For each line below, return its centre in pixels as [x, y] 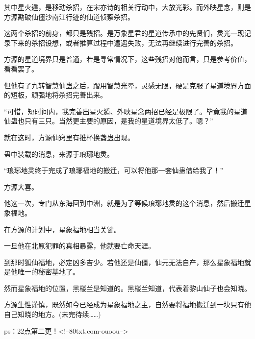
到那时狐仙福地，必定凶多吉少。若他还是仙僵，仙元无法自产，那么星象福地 [124, 262]
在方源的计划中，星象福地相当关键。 [62, 229]
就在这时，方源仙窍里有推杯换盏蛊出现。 [69, 137]
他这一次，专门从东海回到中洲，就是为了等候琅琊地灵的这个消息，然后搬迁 [124, 203]
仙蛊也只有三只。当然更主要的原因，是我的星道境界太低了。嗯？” [109, 121]
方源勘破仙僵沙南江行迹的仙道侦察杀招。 [69, 16]
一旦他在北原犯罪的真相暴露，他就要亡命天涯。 [79, 246]
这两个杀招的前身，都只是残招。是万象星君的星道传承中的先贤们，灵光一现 [124, 33]
